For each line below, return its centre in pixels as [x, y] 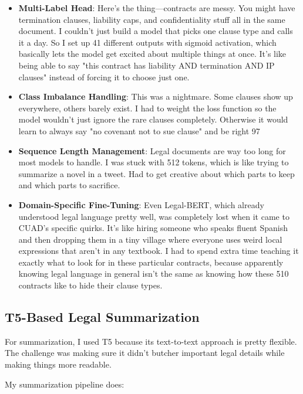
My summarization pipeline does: [65, 384]
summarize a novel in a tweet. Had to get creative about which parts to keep [156, 173]
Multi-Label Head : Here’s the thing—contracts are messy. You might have [157, 8]
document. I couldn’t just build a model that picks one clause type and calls [156, 31]
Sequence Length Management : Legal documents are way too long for [152, 150]
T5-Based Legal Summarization [102, 317]
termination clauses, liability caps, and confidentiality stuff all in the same [152, 19]
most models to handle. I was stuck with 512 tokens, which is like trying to [154, 162]
